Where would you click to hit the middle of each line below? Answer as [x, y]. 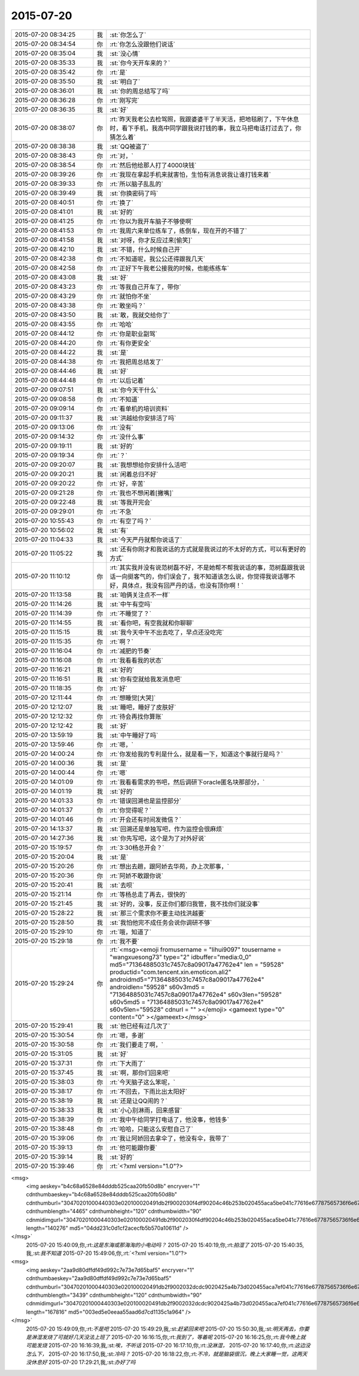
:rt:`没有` [122, 427]
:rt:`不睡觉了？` [131, 613]
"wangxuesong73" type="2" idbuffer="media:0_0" [181, 957]
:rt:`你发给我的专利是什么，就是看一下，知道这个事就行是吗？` [197, 754]
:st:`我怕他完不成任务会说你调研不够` [161, 922]
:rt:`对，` [122, 156]
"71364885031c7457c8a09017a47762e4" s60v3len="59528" [196, 994]
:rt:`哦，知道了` [131, 932]
